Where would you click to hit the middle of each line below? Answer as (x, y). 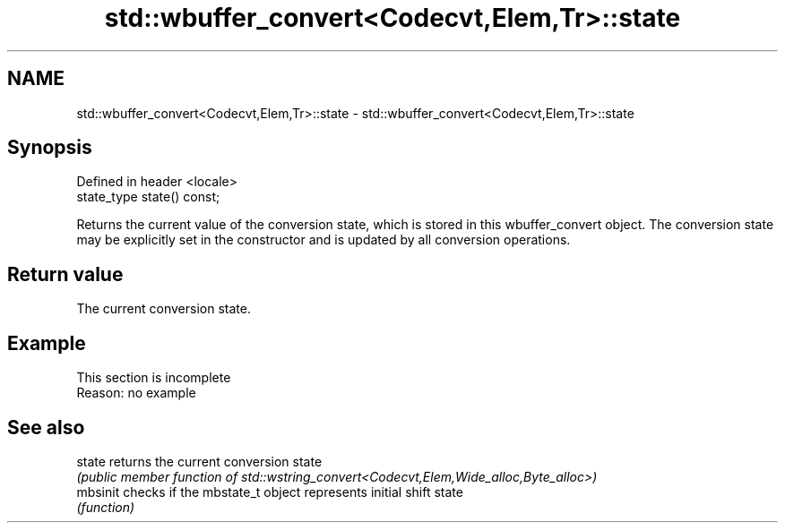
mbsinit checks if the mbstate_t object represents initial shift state (270, 492)
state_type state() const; (148, 197)
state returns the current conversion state (199, 461)
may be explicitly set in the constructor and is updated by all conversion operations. (323, 240)
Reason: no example (136, 393)
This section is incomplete (154, 378)
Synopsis (50, 148)
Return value (65, 274)
